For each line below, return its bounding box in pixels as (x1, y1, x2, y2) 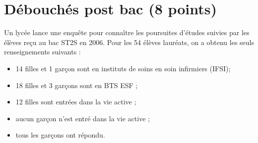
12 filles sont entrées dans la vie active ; (15, 96, 136, 107)
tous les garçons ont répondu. (15, 130, 105, 140)
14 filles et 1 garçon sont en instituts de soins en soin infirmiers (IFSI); (15, 63, 231, 73)
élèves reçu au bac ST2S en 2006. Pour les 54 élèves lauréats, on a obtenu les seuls (4, 37, 254, 47)
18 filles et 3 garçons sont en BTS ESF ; (15, 80, 138, 90)
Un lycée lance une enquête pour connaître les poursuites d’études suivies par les (4, 27, 250, 38)
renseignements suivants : (4, 47, 81, 57)
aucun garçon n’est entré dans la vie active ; (15, 113, 150, 123)
